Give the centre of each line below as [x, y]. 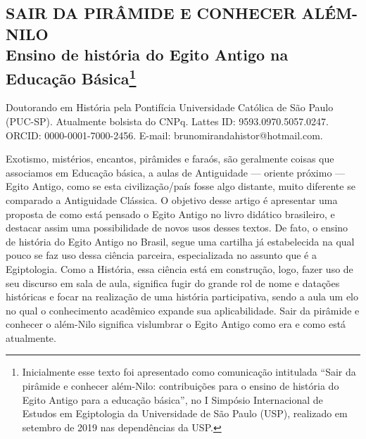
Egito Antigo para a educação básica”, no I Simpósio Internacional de [172, 399]
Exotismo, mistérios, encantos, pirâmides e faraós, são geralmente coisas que [170, 159]
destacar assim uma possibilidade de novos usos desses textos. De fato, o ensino [177, 228]
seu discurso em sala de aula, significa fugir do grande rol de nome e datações [173, 282]
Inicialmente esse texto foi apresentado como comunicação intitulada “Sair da [189, 372]
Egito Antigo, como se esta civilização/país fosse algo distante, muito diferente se [181, 186]
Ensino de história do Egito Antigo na [147, 55]
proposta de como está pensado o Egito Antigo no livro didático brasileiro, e [170, 214]
